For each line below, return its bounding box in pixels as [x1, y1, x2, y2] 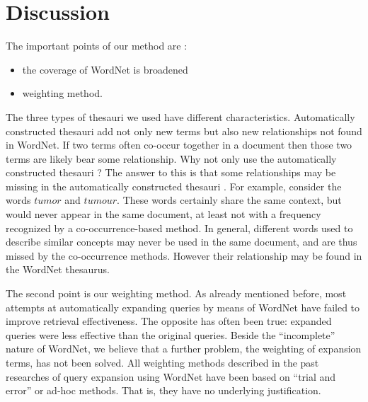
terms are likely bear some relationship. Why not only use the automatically [6, 151, 337, 166]
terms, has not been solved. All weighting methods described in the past [6, 355, 319, 369]
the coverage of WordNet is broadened [22, 62, 188, 76]
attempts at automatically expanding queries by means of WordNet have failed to [6, 299, 360, 314]
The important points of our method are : [6, 38, 188, 53]
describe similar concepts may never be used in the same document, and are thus [6, 234, 357, 249]
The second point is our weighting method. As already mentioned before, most [6, 286, 347, 301]
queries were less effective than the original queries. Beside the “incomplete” [6, 327, 335, 342]
